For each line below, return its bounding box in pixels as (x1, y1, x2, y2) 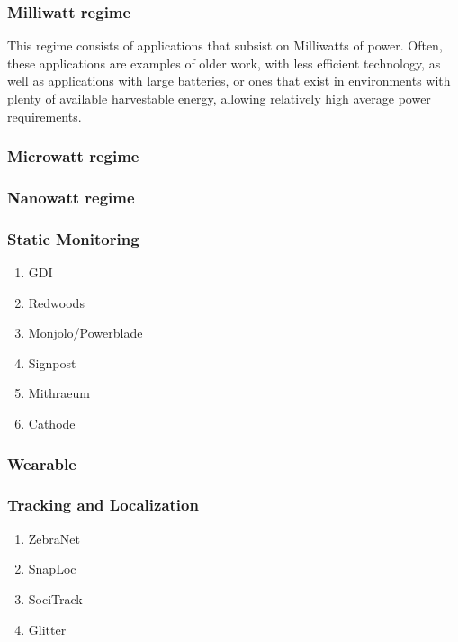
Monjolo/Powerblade (28, 323, 143, 342)
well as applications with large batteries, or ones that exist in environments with (7, 71, 451, 90)
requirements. (7, 106, 82, 125)
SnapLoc (28, 559, 76, 578)
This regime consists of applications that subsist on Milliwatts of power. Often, (7, 36, 443, 55)
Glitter (28, 619, 67, 638)
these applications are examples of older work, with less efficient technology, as (7, 53, 441, 72)
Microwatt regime (7, 145, 139, 167)
